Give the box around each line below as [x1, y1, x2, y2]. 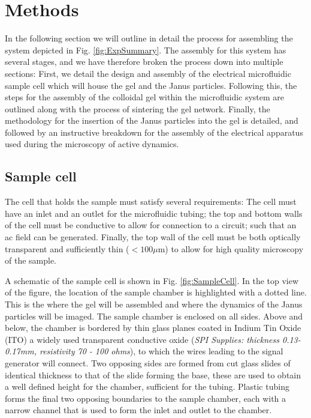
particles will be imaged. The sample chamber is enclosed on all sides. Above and [5, 309, 303, 322]
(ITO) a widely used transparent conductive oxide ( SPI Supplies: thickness [5, 333, 279, 345]
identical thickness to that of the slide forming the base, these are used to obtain [5, 368, 301, 381]
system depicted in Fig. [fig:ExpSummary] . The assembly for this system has [5, 43, 286, 56]
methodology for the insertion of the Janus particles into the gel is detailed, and [5, 114, 298, 127]
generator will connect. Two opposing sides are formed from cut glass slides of [5, 356, 291, 369]
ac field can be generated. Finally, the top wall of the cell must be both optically [5, 231, 301, 243]
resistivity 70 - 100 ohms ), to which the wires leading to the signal [39, 345, 283, 357]
